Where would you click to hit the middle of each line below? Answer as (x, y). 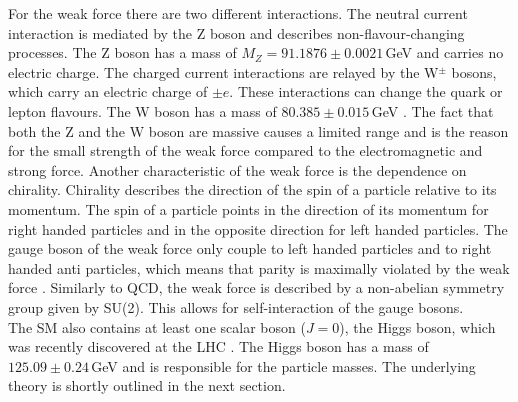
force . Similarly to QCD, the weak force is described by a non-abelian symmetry (256, 287)
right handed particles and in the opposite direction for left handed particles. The (258, 228)
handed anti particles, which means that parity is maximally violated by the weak (259, 267)
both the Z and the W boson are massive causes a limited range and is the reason (258, 130)
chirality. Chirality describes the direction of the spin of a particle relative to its (252, 189)
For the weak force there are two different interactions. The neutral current (238, 13)
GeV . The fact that (432, 110)
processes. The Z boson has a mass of (122, 52)
